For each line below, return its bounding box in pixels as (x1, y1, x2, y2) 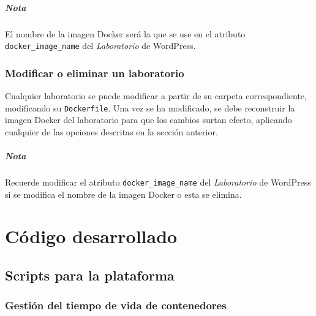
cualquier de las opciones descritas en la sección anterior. (5, 125, 218, 138)
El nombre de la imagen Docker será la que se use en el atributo (5, 27, 246, 40)
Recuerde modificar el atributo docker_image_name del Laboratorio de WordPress (5, 176, 311, 189)
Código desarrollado (5, 224, 178, 249)
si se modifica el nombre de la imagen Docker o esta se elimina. (5, 187, 242, 200)
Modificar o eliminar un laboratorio (5, 65, 184, 80)
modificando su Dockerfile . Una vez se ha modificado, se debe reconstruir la (5, 101, 295, 114)
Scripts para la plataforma (5, 266, 175, 285)
